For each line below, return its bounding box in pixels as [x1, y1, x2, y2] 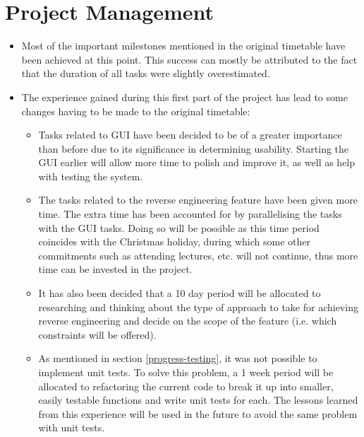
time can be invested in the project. [38, 262, 193, 276]
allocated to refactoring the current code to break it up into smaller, [38, 378, 334, 393]
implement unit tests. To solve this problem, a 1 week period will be [38, 365, 334, 379]
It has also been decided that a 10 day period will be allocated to [38, 286, 321, 301]
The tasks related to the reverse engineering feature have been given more [38, 192, 358, 207]
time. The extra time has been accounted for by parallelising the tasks [38, 206, 342, 221]
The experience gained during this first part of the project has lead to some [21, 89, 348, 104]
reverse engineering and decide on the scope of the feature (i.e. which [38, 313, 337, 328]
